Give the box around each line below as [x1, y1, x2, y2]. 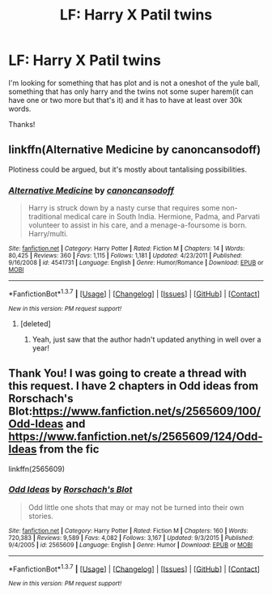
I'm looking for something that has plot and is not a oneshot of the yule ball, [8, 78, 261, 87]
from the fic [39, 443, 100, 457]
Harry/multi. [28, 229, 69, 239]
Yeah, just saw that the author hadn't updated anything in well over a [32, 334, 261, 344]
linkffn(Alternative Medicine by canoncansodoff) [8, 143, 261, 157]
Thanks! [8, 119, 36, 129]
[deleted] [19, 318, 51, 329]
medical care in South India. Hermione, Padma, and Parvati [63, 212, 261, 222]
